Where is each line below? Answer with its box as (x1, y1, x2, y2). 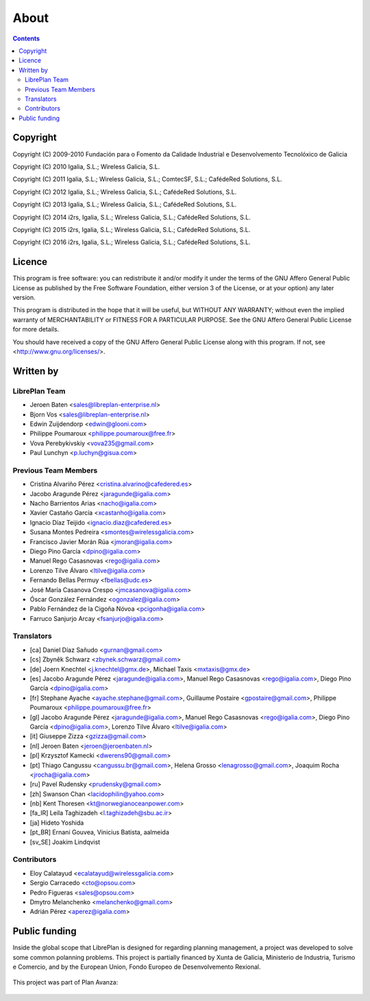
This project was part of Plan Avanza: (12, 978, 119, 987)
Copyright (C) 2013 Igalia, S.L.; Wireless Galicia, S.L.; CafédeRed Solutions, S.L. (12, 200, 237, 209)
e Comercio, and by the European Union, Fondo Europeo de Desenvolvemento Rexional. (12, 963, 261, 971)
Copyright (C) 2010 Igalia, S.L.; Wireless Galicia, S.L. (12, 162, 160, 171)
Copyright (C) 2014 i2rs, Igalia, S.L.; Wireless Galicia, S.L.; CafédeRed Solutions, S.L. (12, 213, 251, 221)
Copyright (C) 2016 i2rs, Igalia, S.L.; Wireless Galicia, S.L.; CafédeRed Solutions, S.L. (12, 238, 251, 246)
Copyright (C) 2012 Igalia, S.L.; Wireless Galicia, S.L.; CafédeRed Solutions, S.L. (12, 187, 237, 196)
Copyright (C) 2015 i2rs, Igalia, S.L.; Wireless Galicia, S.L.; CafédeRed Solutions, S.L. (12, 225, 251, 233)
